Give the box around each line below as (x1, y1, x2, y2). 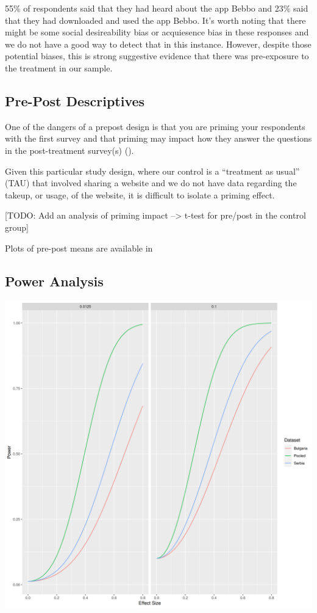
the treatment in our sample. (5, 61, 113, 74)
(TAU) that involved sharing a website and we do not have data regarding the (5, 176, 297, 189)
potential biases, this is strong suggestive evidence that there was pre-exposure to (5, 49, 309, 62)
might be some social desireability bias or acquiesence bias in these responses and (5, 26, 309, 38)
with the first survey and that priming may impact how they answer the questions (5, 132, 312, 145)
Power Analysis (5, 271, 104, 290)
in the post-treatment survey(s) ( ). (5, 143, 134, 156)
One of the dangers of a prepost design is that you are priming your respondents (5, 120, 305, 132)
